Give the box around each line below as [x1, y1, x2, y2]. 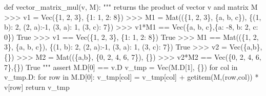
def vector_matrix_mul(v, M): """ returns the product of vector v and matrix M [4, 2, 258, 12]
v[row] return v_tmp [4, 81, 70, 92]
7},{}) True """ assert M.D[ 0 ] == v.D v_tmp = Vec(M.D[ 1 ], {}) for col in [4, 61, 238, 72]
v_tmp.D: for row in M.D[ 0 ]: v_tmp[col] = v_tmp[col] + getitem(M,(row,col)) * [4, 71, 259, 82]
